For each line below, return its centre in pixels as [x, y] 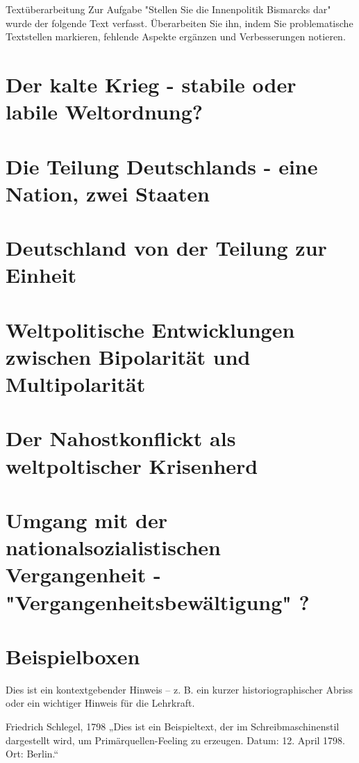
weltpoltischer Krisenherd [132, 465]
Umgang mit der [86, 519]
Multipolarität [76, 384]
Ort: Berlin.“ [32, 754]
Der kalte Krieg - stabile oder [151, 84]
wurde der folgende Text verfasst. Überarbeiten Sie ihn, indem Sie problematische [179, 23]
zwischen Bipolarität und [128, 356]
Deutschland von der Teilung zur [166, 248]
